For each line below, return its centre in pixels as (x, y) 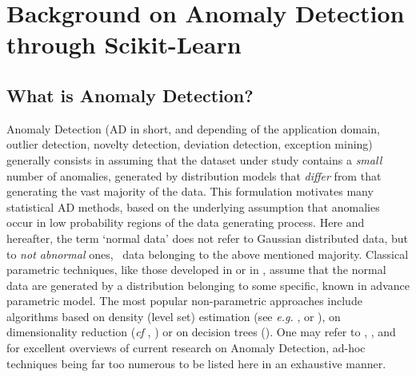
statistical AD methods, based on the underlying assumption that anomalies (193, 206)
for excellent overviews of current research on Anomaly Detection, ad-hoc (186, 348)
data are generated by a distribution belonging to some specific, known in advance (208, 285)
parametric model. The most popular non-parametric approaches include (184, 301)
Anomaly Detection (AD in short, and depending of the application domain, (193, 128)
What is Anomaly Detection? (130, 95)
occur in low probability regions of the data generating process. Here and (186, 222)
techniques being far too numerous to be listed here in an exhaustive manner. (196, 363)
